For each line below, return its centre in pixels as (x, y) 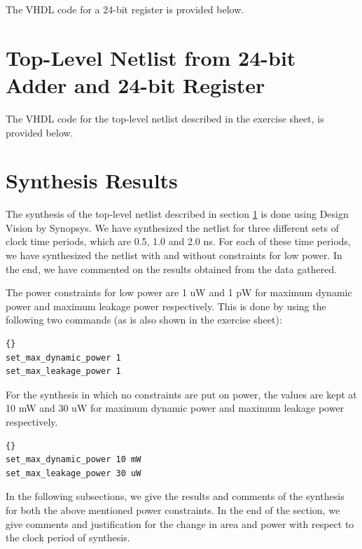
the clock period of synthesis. (68, 537)
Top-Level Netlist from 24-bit (151, 57)
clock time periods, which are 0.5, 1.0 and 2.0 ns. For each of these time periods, (178, 241)
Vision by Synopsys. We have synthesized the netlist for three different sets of (172, 227)
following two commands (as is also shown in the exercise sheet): (144, 320)
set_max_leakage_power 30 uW (74, 473)
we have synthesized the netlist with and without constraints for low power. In (174, 255)
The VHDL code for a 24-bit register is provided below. (125, 9)
